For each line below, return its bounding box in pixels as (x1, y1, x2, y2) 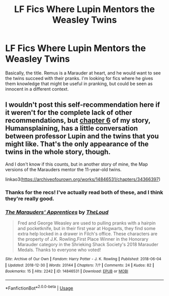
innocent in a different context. (5, 86, 69, 92)
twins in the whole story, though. (5, 147, 111, 157)
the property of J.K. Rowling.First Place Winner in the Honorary (17, 236, 148, 242)
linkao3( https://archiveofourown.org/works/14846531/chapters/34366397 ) (5, 176, 161, 182)
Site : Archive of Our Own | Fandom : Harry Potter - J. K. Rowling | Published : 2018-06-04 (5, 256, 162, 261)
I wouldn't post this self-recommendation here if (5, 101, 160, 109)
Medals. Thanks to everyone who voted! (17, 247, 101, 253)
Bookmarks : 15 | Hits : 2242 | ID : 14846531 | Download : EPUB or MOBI (5, 269, 128, 274)
